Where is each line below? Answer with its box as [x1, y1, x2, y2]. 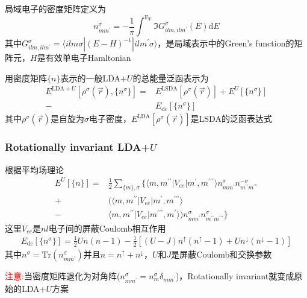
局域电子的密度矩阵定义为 [5, 2, 106, 14]
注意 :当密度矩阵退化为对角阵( [5, 269, 120, 282]
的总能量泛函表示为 [132, 71, 209, 84]
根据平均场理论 [5, 163, 64, 176]
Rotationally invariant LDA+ [5, 139, 150, 154]
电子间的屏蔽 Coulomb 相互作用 [48, 221, 166, 234]
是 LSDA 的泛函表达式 [190, 112, 272, 125]
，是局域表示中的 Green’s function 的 [157, 37, 294, 49]
